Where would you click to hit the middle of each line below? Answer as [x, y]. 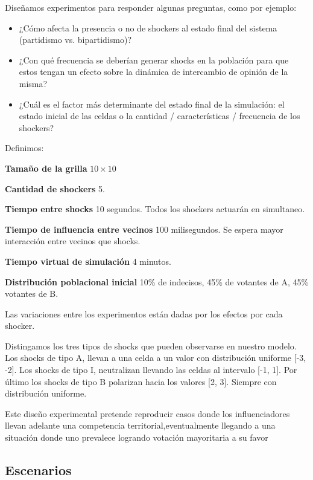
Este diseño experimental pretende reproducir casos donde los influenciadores [147, 413]
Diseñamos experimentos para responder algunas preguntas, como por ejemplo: [151, 7]
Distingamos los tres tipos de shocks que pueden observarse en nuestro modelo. [151, 345]
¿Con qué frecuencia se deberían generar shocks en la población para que [154, 60]
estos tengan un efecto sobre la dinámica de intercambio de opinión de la [153, 72]
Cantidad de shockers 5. [55, 188]
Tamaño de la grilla [46, 168]
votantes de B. [32, 294]
